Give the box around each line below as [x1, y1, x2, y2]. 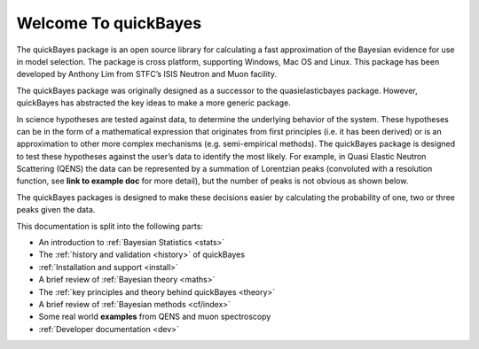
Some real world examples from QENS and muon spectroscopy [38, 311, 271, 322]
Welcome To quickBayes [16, 13, 202, 33]
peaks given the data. [16, 205, 96, 215]
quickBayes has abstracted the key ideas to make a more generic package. [16, 97, 292, 108]
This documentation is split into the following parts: [16, 221, 204, 231]
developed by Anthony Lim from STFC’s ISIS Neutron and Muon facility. [16, 69, 278, 80]
